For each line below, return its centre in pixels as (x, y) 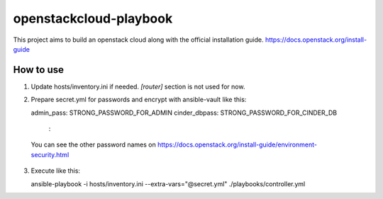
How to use (38, 70)
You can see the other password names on (93, 144)
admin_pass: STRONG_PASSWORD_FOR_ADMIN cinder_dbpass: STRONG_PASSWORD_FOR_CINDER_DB (184, 113)
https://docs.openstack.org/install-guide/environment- (237, 144)
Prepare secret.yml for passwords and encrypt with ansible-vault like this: (139, 100)
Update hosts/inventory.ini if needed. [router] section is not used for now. (138, 86)
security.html (50, 154)
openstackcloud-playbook (93, 18)
